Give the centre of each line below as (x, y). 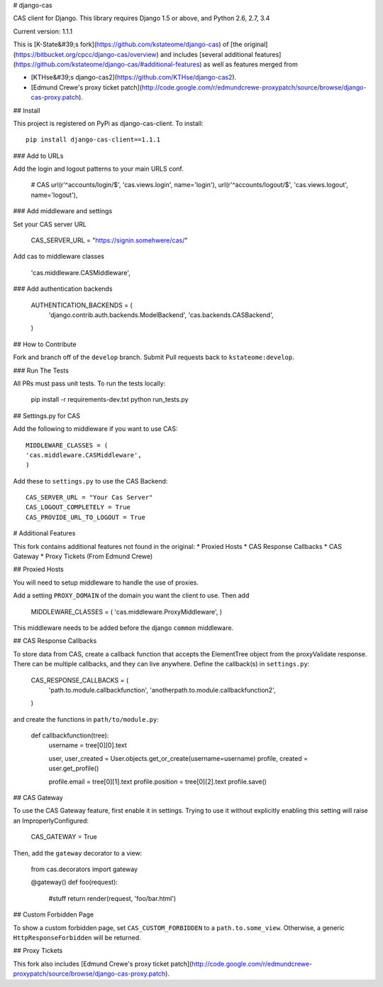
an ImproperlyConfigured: (51, 821)
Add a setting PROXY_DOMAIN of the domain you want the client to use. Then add (131, 596)
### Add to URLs (38, 156)
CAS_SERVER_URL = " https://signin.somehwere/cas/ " (109, 240)
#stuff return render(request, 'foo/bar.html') (112, 898)
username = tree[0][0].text (88, 745)
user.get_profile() (74, 769)
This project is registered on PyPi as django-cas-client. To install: (108, 123)
